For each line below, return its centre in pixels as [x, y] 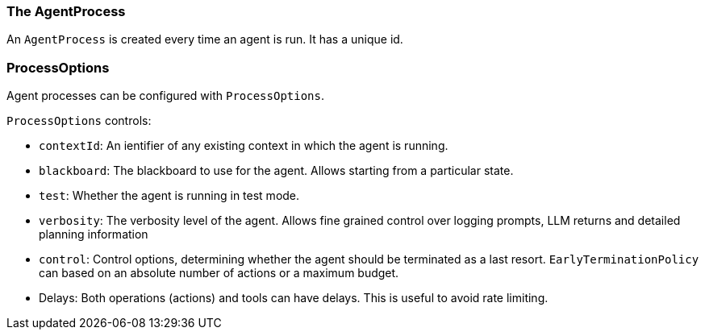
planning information [94, 234]
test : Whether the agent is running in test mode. [169, 196]
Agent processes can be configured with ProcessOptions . [166, 96]
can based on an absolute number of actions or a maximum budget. [219, 273]
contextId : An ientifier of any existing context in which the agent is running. [244, 146]
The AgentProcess [66, 11]
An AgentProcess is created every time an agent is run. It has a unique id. [205, 39]
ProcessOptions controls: [79, 121]
